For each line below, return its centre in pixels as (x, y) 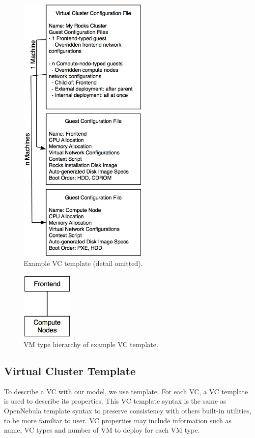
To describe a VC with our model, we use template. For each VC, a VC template (126, 391)
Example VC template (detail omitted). (83, 263)
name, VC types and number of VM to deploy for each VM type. (102, 430)
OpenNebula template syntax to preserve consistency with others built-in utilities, (128, 410)
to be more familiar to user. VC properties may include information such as (118, 420)
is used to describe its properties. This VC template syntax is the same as (115, 401)
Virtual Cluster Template (70, 370)
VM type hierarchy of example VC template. (91, 344)
